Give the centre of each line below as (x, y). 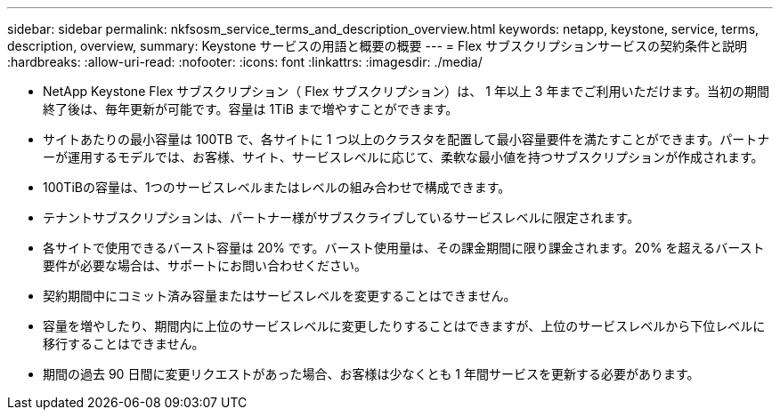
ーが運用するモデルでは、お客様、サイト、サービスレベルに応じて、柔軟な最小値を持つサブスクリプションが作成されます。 (403, 157)
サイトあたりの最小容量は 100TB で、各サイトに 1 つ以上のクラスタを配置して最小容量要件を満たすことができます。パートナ (406, 139)
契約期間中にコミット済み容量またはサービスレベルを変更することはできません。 (280, 296)
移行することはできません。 (124, 344)
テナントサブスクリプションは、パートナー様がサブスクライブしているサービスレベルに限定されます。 (341, 217)
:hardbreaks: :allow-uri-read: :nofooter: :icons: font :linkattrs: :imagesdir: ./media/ (245, 62)
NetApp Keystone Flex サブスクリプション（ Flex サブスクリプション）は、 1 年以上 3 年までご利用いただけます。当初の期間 (406, 91)
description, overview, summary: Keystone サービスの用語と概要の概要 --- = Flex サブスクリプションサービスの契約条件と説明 (378, 46)
